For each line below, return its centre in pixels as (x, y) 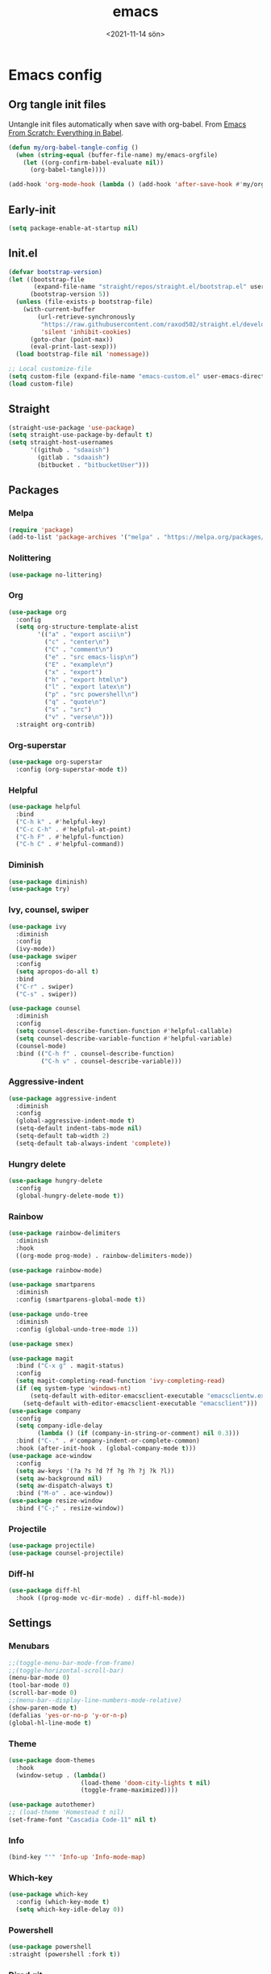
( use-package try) (39, 889)
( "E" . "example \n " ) (79, 664)
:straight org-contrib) (55, 724)
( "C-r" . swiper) (45, 986)
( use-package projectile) (52, 1546)
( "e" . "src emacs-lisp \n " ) (91, 657)
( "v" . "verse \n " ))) (79, 717)
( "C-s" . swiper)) (47, 994)
